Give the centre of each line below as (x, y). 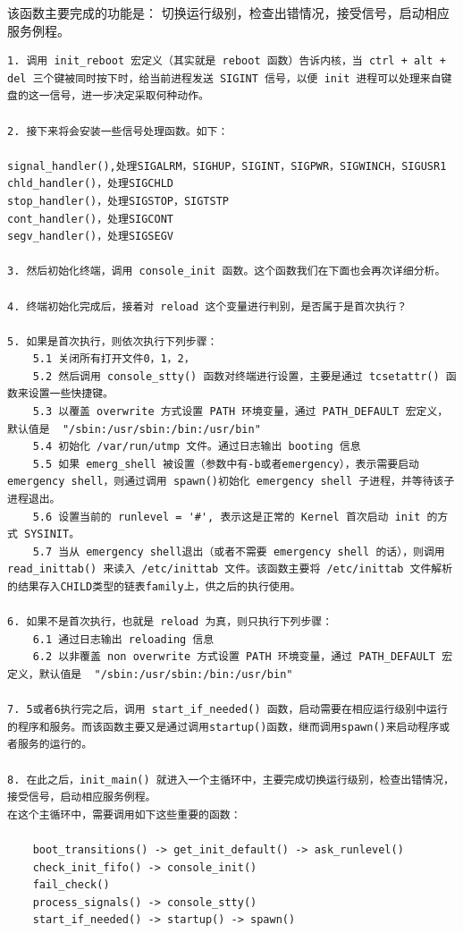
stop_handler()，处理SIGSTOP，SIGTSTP (118, 201)
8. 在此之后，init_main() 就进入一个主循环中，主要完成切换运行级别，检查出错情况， (231, 780)
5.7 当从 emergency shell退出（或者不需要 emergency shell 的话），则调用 (239, 551)
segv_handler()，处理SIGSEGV (91, 237)
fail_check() (71, 885)
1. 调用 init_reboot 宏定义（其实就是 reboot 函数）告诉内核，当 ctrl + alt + (227, 61)
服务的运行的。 (55, 745)
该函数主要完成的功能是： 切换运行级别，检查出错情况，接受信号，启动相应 (228, 13)
